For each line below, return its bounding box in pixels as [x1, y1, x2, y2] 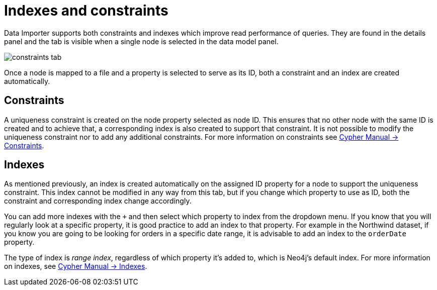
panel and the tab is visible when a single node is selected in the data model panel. [4, 37, 279, 46]
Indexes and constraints [4, 2, 168, 19]
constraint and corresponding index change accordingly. [4, 197, 192, 206]
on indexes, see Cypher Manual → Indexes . [4, 262, 147, 271]
